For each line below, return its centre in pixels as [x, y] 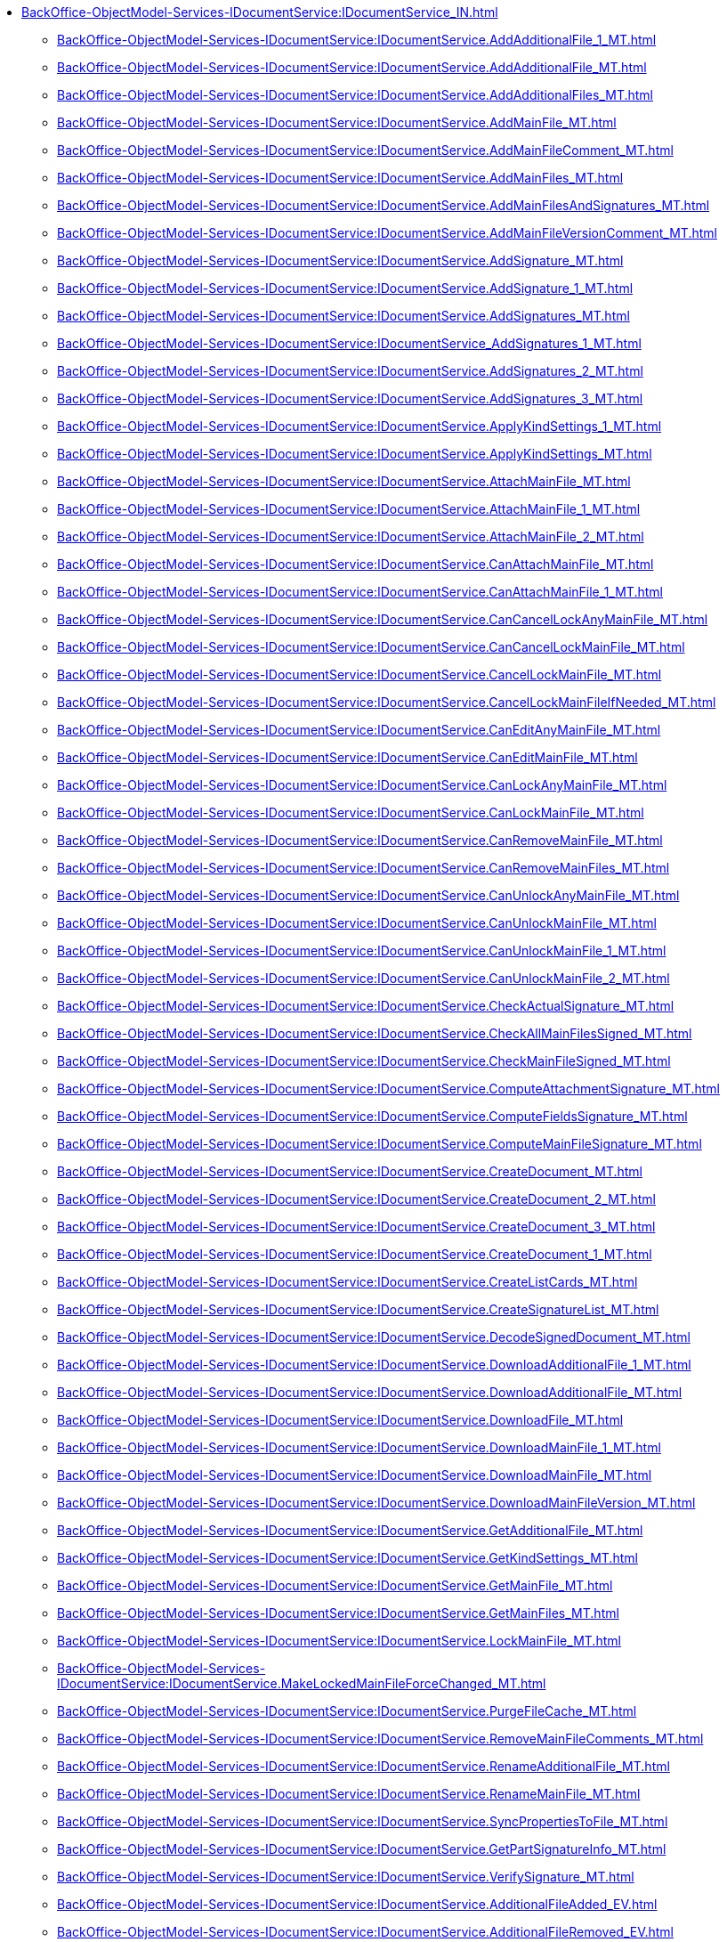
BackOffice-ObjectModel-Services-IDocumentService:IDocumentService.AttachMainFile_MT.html [344, 481]
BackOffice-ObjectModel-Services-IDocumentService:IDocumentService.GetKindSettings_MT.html [347, 1558]
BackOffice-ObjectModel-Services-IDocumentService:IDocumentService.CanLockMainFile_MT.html [351, 813]
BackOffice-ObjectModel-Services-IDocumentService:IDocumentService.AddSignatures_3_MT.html [350, 398]
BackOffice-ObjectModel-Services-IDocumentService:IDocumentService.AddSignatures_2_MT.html [350, 371]
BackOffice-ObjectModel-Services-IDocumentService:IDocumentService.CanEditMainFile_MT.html [347, 757]
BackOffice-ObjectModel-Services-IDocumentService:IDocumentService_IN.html [260, 12]
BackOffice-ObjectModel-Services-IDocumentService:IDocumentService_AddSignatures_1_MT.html [349, 343]
